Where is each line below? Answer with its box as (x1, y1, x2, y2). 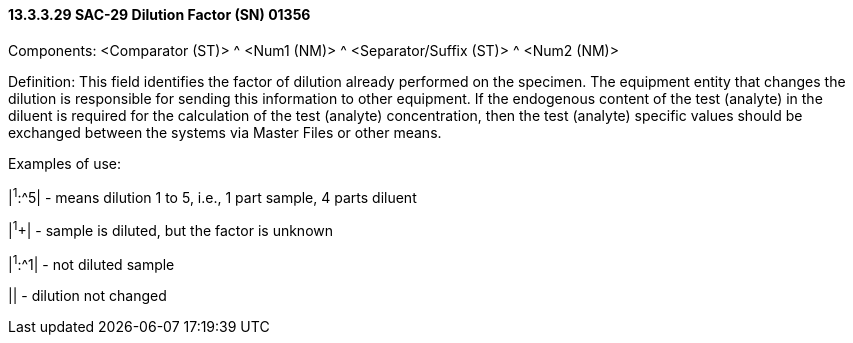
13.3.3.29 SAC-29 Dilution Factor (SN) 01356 (8, 6, 311, 23)
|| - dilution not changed (8, 286, 167, 304)
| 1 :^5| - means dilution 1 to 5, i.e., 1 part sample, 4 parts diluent (8, 185, 417, 206)
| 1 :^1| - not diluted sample (8, 252, 175, 273)
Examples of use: (8, 154, 122, 172)
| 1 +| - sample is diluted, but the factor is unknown (8, 219, 334, 239)
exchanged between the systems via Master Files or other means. (8, 123, 442, 141)
